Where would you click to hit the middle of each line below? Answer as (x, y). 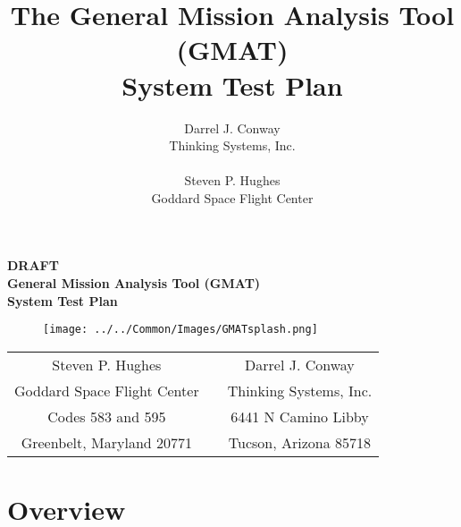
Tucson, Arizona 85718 (300, 442)
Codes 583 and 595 (107, 416)
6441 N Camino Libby (300, 416)
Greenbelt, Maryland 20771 (107, 442)
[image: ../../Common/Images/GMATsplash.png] (180, 330)
